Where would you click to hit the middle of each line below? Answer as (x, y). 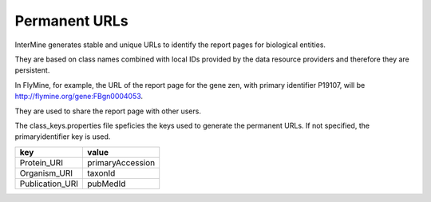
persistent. (32, 70)
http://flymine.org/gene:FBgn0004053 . (79, 97)
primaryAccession (121, 162)
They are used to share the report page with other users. (108, 111)
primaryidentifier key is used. (63, 137)
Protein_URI (42, 162)
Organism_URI (46, 173)
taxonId (101, 173)
